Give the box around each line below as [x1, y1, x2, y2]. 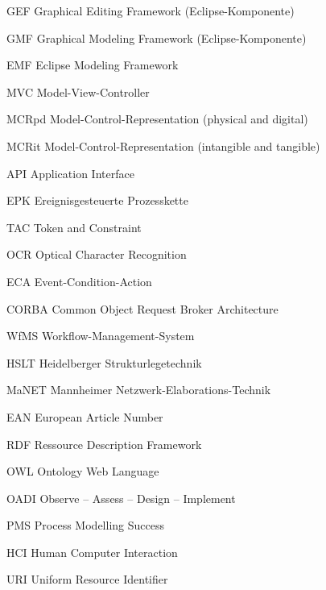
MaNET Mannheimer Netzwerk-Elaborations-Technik [6, 381, 271, 398]
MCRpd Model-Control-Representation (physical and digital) [6, 110, 308, 127]
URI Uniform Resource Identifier [6, 571, 168, 588]
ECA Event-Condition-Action [6, 272, 152, 289]
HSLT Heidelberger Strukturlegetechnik [6, 354, 202, 371]
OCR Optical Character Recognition [6, 246, 187, 263]
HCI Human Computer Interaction [6, 543, 178, 560]
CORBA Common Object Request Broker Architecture [6, 300, 279, 317]
